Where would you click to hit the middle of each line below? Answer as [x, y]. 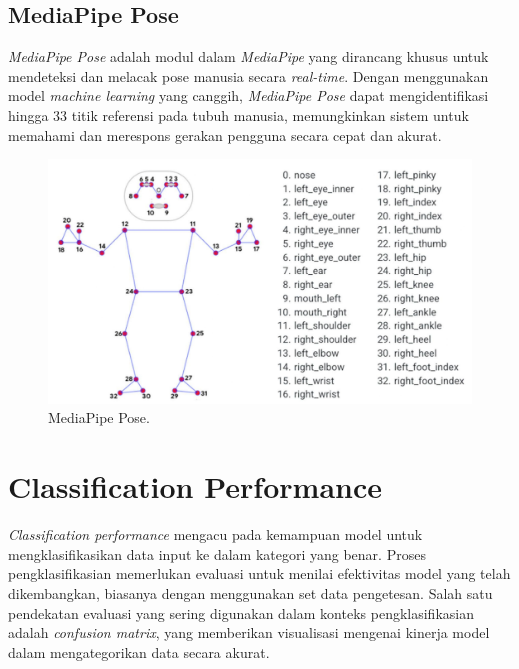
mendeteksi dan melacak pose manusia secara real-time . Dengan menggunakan [248, 75]
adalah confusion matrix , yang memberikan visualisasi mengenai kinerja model [249, 632]
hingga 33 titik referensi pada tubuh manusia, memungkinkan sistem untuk [238, 114]
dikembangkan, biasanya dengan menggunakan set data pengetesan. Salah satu [250, 592]
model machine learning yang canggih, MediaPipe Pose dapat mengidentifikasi [248, 95]
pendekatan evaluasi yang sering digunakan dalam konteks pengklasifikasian [241, 612]
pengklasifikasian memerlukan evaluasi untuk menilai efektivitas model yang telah [259, 573]
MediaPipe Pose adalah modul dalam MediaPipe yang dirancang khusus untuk [248, 56]
